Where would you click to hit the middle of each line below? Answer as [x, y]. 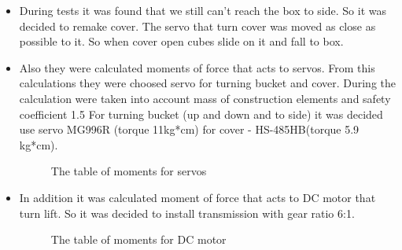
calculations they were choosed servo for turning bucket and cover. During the [208, 83]
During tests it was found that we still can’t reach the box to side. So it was [203, 10]
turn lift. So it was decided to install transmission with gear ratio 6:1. [187, 213]
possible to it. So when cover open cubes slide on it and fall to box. [181, 41]
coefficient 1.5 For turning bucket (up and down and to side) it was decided [201, 114]
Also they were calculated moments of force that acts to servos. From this [197, 67]
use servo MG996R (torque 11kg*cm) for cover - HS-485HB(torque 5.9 [189, 129]
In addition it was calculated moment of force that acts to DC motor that [197, 197]
